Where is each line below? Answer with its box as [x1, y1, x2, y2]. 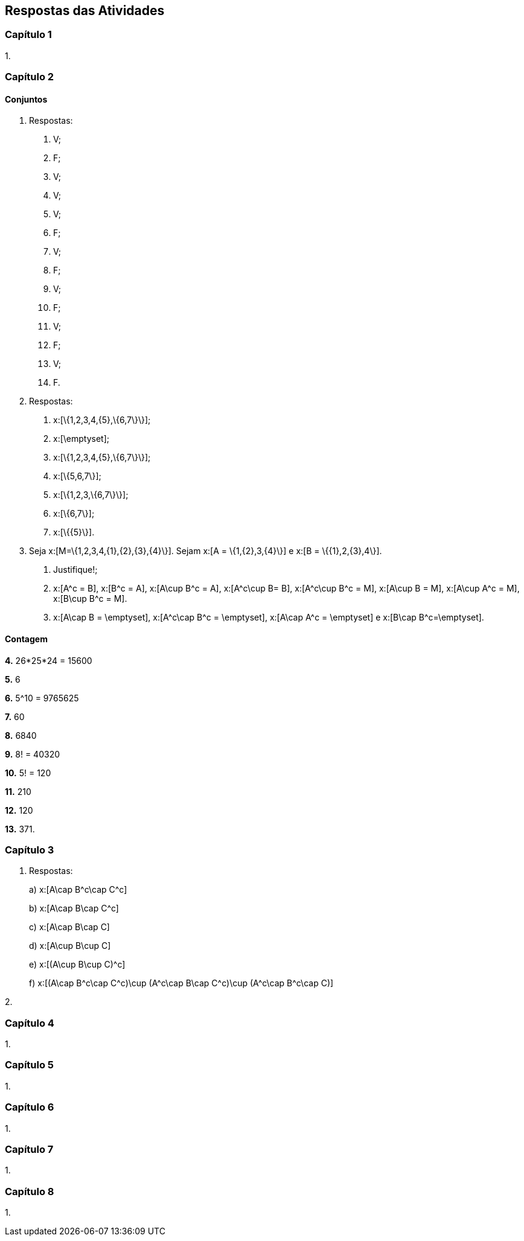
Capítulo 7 [5, 1143, 54, 1155]
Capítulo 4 [5, 1016, 54, 1029]
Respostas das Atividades [5, 3, 165, 18]
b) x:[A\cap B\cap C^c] [29, 903, 119, 914]
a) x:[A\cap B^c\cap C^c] [29, 884, 127, 895]
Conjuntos [5, 94, 48, 104]
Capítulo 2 [5, 71, 54, 83]
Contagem [5, 634, 48, 644]
